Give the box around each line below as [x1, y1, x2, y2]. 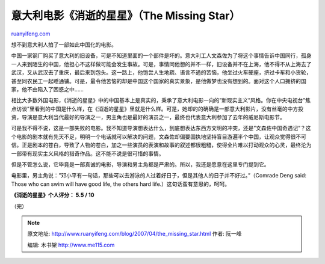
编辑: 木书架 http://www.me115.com [27, 241, 115, 248]
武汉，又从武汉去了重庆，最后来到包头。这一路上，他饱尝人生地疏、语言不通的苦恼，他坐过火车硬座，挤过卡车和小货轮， [11, 69, 312, 76]
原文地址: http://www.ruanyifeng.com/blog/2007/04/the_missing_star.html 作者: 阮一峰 [27, 230, 242, 238]
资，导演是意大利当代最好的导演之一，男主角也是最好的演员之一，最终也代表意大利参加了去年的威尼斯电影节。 [11, 114, 285, 121]
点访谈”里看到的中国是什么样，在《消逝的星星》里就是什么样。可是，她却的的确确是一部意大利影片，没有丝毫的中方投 [11, 105, 304, 112]
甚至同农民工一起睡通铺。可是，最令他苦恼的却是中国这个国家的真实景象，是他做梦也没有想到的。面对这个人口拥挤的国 [11, 77, 306, 84]
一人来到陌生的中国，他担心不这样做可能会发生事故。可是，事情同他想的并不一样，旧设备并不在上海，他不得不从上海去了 [11, 60, 312, 67]
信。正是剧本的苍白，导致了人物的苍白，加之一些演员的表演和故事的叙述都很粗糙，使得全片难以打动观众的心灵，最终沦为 [11, 141, 312, 149]
